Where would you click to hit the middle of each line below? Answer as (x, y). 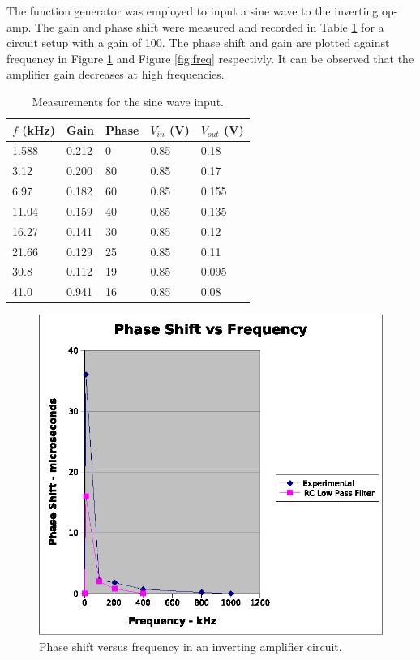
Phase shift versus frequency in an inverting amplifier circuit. (191, 647)
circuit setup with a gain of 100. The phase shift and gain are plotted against (198, 43)
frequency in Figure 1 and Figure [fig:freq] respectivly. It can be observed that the (210, 58)
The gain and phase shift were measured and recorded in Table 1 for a (209, 26)
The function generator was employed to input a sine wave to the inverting (193, 11)
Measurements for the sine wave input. (128, 101)
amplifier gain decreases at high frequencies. (116, 74)
